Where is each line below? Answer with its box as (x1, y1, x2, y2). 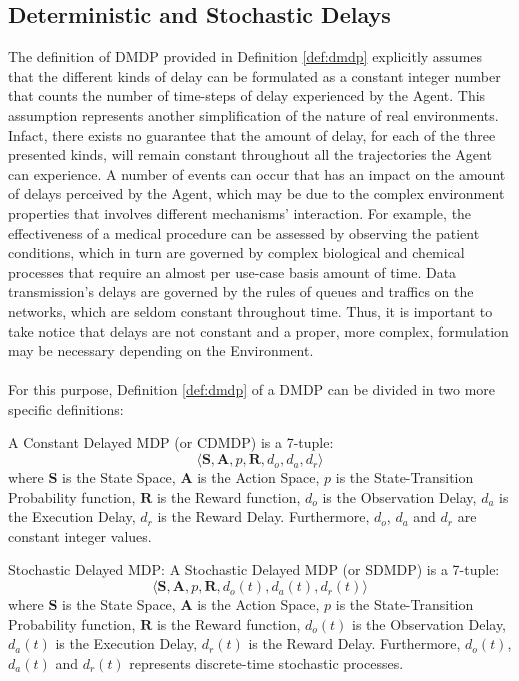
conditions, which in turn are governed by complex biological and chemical (8, 242, 465, 263)
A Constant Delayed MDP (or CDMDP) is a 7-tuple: (8, 432, 334, 453)
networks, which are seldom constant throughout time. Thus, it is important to (8, 300, 493, 321)
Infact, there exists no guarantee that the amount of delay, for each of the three (8, 124, 496, 145)
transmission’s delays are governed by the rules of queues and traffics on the (8, 281, 474, 302)
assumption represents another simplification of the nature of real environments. (8, 104, 499, 125)
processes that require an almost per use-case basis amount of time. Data (8, 261, 457, 282)
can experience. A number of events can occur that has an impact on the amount (8, 163, 506, 184)
